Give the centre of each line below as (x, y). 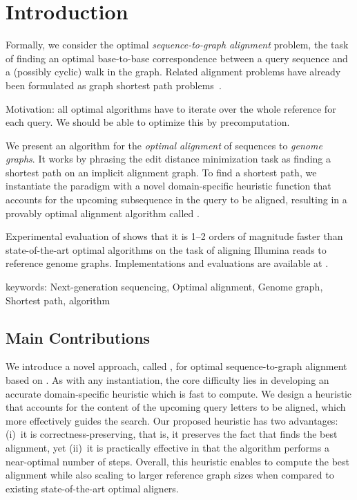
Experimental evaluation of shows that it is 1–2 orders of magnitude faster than (174, 236)
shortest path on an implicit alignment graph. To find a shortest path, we (161, 172)
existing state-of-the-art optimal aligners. (92, 488)
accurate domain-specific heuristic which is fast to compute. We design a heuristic (179, 393)
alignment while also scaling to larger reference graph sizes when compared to (170, 475)
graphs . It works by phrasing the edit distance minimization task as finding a (168, 159)
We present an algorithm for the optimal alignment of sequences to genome (164, 145)
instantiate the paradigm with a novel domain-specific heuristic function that (168, 186)
